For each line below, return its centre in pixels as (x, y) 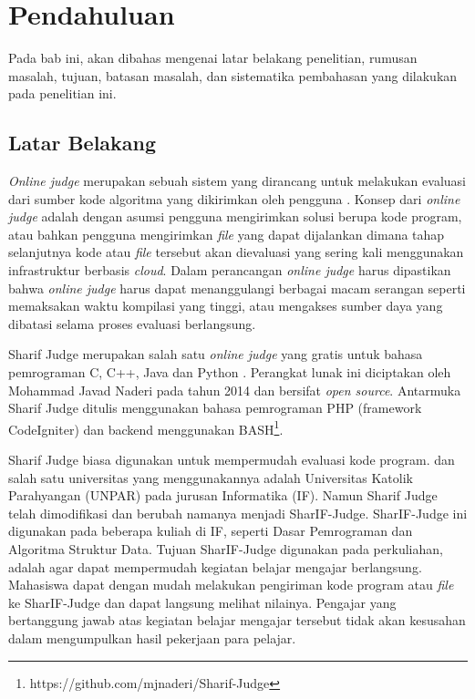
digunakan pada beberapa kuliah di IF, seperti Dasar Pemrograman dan (211, 531)
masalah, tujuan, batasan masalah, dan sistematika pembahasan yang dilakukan (233, 75)
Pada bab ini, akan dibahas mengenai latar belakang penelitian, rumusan (213, 58)
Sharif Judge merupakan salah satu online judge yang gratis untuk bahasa (216, 354)
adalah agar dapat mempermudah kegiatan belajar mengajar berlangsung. (215, 566)
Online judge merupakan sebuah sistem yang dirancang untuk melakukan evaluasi (237, 181)
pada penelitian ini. (62, 93)
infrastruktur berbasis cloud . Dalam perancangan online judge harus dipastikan (230, 270)
